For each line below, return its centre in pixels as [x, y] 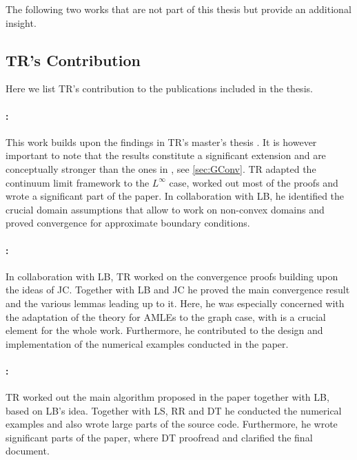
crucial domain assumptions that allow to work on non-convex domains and [165, 209]
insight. [21, 22]
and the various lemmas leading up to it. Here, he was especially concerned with [175, 303]
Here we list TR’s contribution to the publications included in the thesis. [159, 88]
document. [28, 451]
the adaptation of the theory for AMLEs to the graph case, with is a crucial [166, 316]
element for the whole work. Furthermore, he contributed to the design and [164, 330]
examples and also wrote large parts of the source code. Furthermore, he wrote [172, 424]
